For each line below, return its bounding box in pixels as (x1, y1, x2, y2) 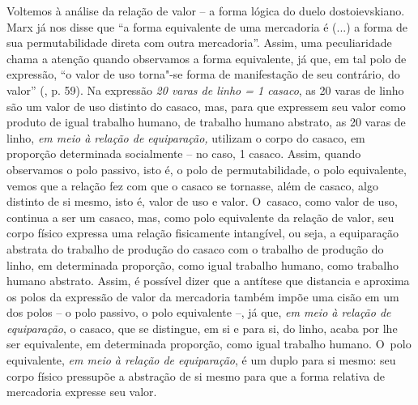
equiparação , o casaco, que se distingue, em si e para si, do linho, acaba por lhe (6, 319, 398, 336)
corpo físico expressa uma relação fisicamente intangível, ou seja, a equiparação (6, 224, 399, 241)
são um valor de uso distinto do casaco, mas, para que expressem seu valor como (6, 97, 406, 114)
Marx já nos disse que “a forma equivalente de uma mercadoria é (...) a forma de (6, 18, 408, 35)
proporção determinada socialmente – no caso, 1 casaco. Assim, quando (6, 145, 361, 162)
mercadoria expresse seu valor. (6, 383, 157, 400)
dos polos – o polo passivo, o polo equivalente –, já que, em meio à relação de (6, 304, 391, 321)
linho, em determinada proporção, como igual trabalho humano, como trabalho (6, 256, 399, 273)
